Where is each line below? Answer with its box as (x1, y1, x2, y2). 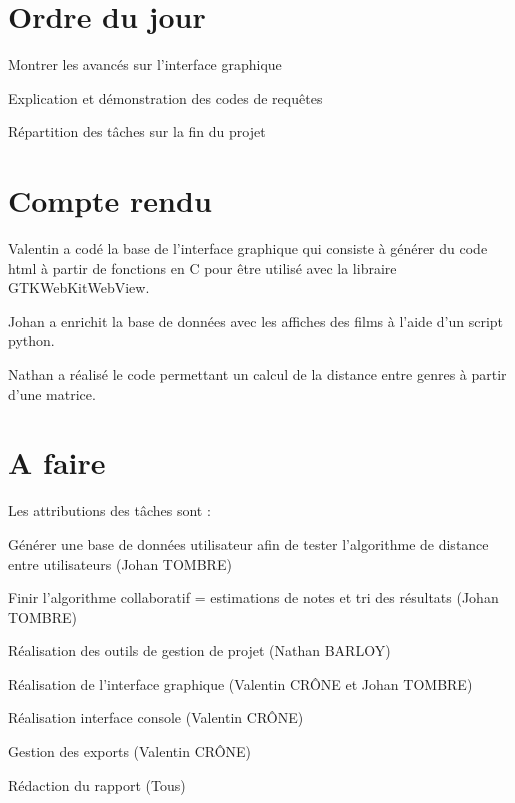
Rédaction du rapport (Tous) (8, 774, 186, 795)
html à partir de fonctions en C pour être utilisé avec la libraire (8, 257, 397, 278)
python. (8, 330, 55, 351)
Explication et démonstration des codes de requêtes (8, 87, 323, 108)
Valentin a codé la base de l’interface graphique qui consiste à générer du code (8, 238, 488, 259)
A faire (8, 442, 106, 483)
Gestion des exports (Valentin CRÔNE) (8, 741, 252, 762)
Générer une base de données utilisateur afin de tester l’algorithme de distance (8, 533, 489, 554)
